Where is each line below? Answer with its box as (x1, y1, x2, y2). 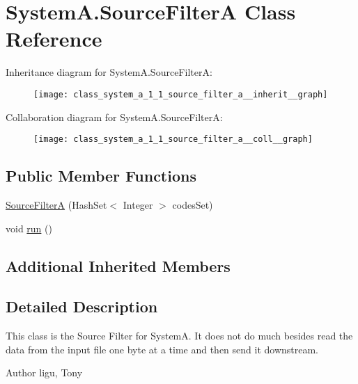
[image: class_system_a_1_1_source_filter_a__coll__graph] (33, 134, 313, 145)
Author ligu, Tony (6, 365, 83, 380)
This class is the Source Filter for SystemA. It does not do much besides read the (6, 328, 353, 343)
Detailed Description (6, 296, 158, 317)
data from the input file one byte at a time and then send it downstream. (6, 342, 319, 356)
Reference (6, 24, 102, 53)
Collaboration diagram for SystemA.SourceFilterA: (6, 109, 223, 124)
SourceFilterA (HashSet (6, 198, 107, 212)
